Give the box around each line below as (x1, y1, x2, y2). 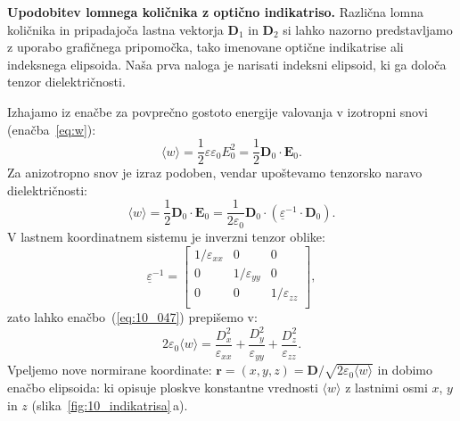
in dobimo (377, 360, 432, 379)
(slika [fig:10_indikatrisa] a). (31, 395, 188, 414)
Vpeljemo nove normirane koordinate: (7, 360, 212, 379)
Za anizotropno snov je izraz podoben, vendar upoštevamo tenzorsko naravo (7, 163, 423, 182)
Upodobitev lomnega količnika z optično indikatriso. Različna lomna (7, 3, 424, 21)
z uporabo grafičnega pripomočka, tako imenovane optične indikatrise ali (7, 37, 404, 56)
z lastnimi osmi (345, 377, 428, 396)
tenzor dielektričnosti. (7, 72, 126, 91)
